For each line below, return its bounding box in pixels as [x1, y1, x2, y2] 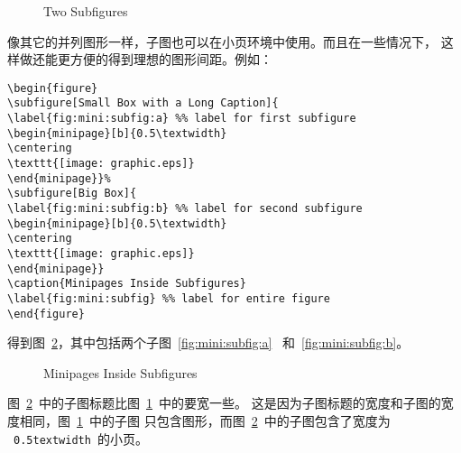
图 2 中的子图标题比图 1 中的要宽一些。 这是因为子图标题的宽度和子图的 [7, 393, 441, 412]
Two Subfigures [43, 2, 128, 20]
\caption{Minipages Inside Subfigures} [7, 277, 246, 291]
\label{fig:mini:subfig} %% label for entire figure [7, 291, 330, 305]
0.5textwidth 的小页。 [14, 429, 148, 448]
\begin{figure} [7, 81, 98, 95]
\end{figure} [7, 307, 85, 320]
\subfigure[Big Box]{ [7, 187, 137, 200]
